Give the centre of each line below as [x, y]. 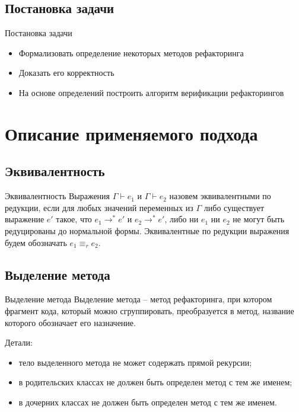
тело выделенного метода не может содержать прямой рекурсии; [135, 362]
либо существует [234, 207]
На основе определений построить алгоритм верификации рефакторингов [151, 92]
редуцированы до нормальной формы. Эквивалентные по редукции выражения [147, 230]
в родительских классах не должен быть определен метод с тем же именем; [155, 382]
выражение [25, 219]
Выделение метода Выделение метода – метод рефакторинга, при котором [139, 299]
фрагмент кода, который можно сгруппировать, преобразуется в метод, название [149, 310]
